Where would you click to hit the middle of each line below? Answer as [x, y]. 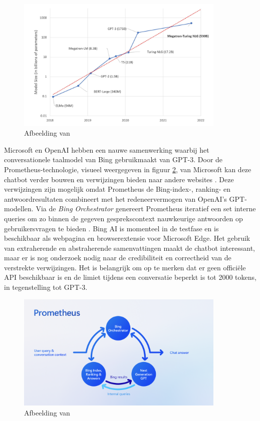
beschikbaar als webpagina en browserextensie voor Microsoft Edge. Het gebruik [127, 238]
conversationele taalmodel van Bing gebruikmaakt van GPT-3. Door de [113, 159]
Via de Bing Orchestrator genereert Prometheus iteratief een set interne [146, 208]
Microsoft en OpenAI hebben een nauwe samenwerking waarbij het [107, 149]
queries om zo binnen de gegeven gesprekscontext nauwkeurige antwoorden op [123, 218]
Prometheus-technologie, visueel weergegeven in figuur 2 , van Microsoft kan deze [128, 169]
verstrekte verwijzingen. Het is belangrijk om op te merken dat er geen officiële [125, 267]
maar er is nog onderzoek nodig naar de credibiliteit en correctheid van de [118, 258]
